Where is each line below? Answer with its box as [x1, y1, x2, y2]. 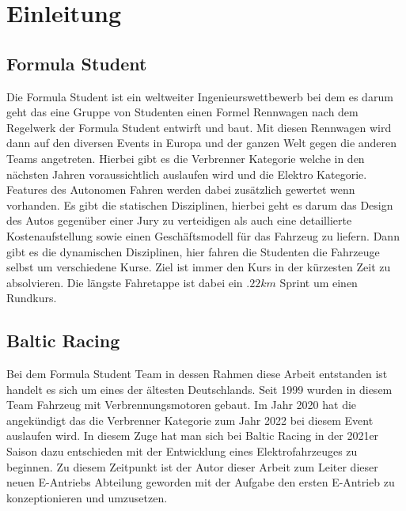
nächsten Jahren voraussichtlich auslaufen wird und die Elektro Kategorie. [6, 165, 367, 182]
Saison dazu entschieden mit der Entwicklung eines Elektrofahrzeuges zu [6, 443, 358, 460]
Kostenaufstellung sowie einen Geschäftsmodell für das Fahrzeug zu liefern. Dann [6, 227, 400, 244]
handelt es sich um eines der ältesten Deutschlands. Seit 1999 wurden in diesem [6, 380, 393, 397]
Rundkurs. [6, 290, 57, 306]
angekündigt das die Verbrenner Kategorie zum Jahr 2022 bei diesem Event [6, 411, 374, 428]
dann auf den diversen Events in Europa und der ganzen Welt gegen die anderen [6, 134, 397, 151]
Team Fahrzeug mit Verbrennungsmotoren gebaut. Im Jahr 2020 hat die [6, 396, 357, 413]
